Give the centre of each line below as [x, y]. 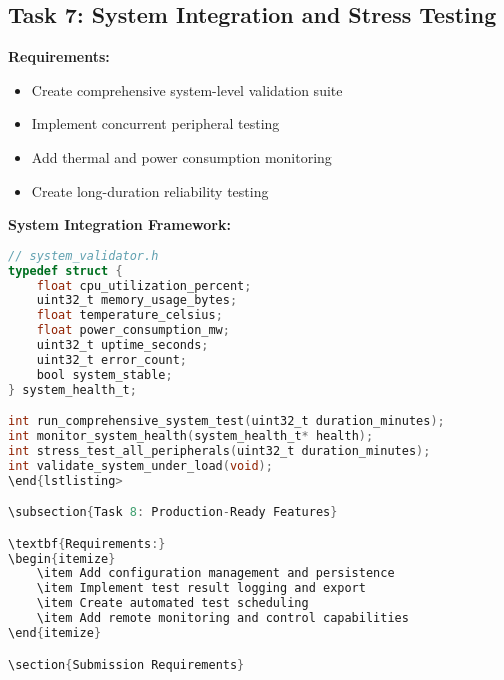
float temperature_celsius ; [129, 315]
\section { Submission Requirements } [126, 664]
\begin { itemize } [62, 558]
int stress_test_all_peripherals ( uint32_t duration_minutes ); [219, 450]
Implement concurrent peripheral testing [155, 123]
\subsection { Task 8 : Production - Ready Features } [173, 512]
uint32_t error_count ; [111, 359]
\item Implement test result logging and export [201, 588]
